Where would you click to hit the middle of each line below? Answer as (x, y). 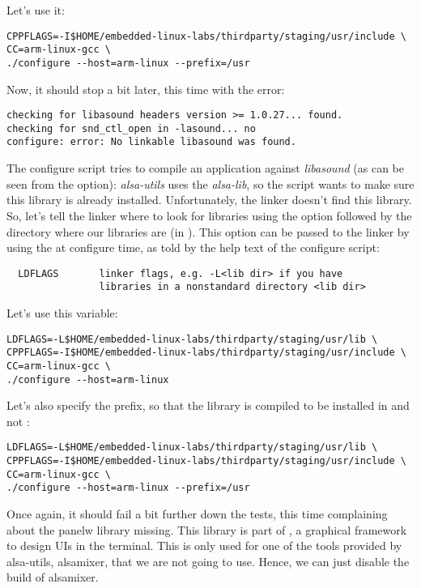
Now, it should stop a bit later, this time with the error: (146, 89)
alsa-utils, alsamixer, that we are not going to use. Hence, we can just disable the (208, 561)
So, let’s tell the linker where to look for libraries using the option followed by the (209, 215)
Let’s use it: (36, 10)
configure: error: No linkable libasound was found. (151, 142)
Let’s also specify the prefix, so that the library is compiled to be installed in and (208, 405)
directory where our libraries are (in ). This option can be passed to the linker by (208, 231)
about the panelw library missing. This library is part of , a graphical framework (207, 529)
